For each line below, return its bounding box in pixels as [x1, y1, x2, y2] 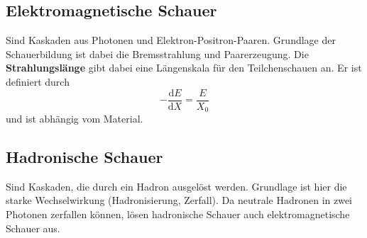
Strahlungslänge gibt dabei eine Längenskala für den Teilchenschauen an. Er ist [6, 60, 362, 75]
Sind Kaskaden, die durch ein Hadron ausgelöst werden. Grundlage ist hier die [6, 178, 347, 193]
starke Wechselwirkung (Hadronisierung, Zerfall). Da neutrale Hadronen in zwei [6, 193, 353, 208]
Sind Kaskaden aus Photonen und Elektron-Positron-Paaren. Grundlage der [6, 33, 336, 47]
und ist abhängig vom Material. [6, 111, 143, 126]
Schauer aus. [6, 220, 60, 235]
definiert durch [6, 74, 70, 89]
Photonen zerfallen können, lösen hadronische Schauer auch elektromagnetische [6, 207, 350, 222]
